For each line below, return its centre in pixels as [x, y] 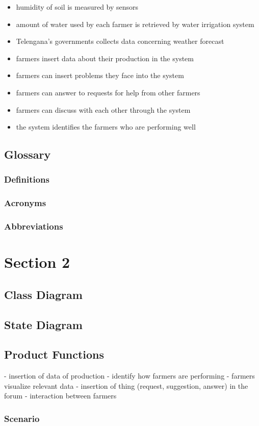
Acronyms [25, 203]
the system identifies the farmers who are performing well [106, 127]
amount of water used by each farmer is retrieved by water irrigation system [135, 24]
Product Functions [54, 354]
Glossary [28, 154]
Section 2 [37, 262]
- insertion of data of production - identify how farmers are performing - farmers [129, 376]
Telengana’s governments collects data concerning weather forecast [120, 41]
